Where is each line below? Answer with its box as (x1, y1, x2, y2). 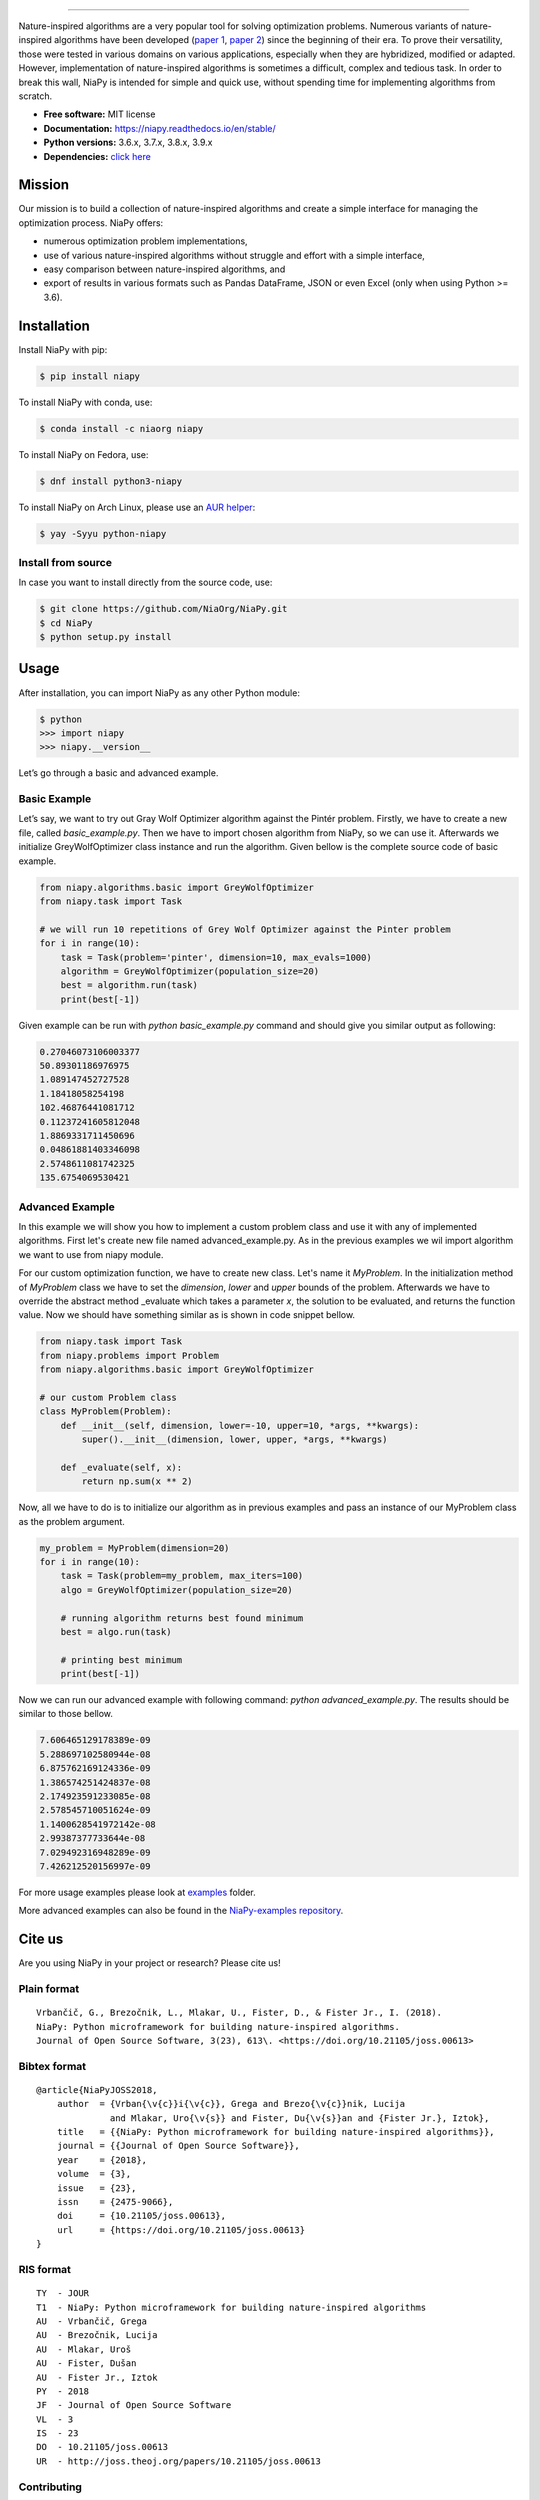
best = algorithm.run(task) (60, 980, 199, 991)
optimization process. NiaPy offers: (18, 216, 164, 229)
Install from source (18, 555, 112, 569)
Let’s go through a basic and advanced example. (18, 767, 219, 779)
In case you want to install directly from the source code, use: (18, 576, 273, 589)
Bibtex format (18, 2059, 87, 2073)
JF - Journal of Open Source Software (36, 2400, 232, 2411)
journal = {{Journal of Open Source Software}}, (56, 2140, 300, 2152)
